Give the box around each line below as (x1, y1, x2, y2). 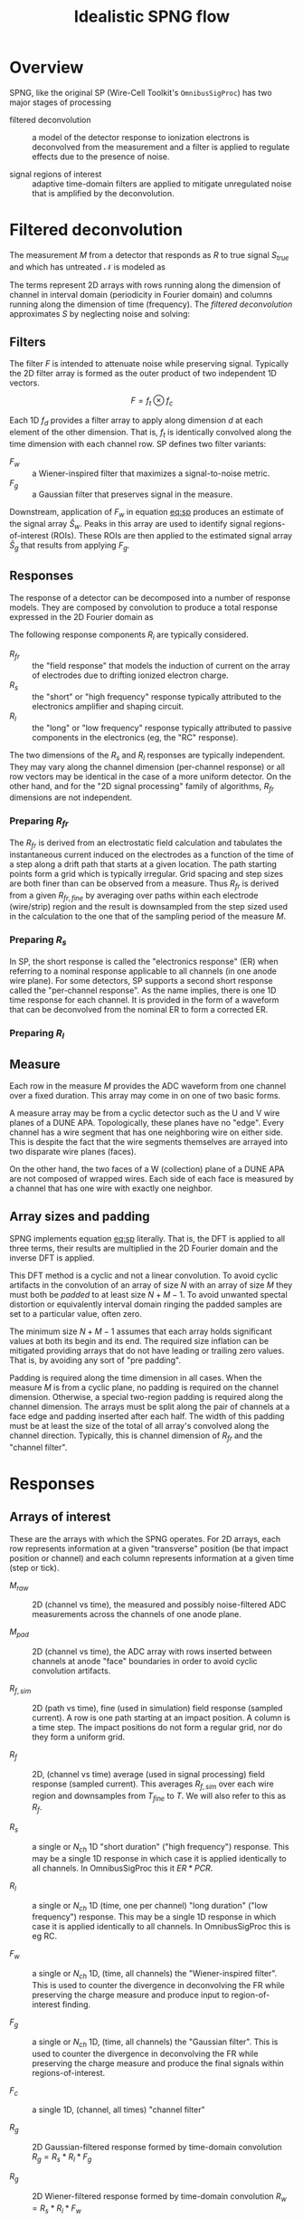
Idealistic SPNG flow (73, 6, 231, 27)
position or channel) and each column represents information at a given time (9, 1552, 294, 1563)
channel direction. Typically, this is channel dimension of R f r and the (9, 1430, 263, 1443)
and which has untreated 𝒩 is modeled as (9, 261, 166, 272)
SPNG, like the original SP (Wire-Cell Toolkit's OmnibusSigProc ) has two (9, 87, 273, 98)
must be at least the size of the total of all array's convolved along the (9, 1420, 270, 1431)
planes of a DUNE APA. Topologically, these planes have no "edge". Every (9, 1117, 285, 1128)
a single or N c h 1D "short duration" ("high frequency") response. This (32, 1841, 289, 1854)
